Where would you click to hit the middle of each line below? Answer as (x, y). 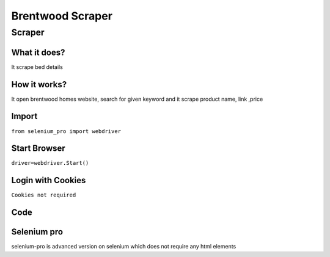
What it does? (38, 52)
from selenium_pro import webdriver (66, 131)
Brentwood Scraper (62, 16)
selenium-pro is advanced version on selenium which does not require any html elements (124, 247)
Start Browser (38, 149)
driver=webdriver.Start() (50, 163)
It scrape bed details (37, 67)
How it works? (39, 85)
